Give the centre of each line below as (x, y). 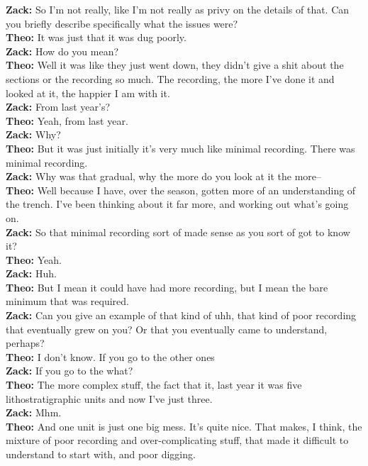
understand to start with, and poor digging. (101, 454)
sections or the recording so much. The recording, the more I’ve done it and (170, 78)
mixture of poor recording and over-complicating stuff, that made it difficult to (177, 440)
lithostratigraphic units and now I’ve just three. (109, 398)
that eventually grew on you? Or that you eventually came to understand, (167, 329)
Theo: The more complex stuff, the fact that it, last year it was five (154, 385)
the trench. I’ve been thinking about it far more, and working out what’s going (177, 204)
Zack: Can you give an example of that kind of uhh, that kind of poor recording (181, 315)
